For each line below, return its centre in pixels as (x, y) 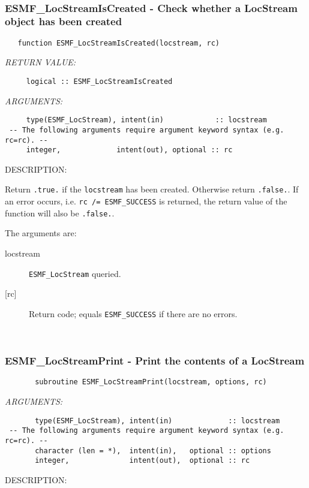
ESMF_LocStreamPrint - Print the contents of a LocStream (155, 361)
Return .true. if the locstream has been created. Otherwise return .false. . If (152, 189)
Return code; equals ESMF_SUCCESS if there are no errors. (133, 313)
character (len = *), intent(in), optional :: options (153, 451)
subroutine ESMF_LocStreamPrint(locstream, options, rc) (151, 382)
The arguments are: (41, 233)
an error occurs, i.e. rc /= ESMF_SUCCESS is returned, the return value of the (146, 201)
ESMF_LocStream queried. (75, 273)
